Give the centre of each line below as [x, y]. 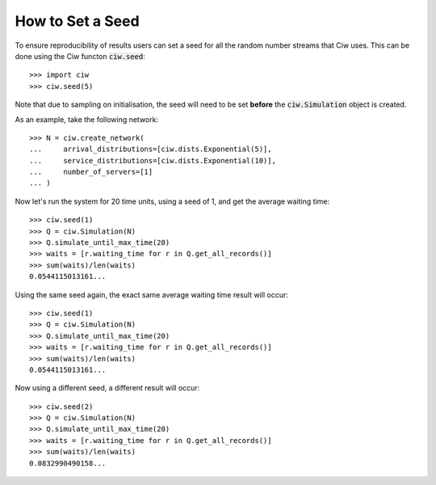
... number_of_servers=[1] [91, 172]
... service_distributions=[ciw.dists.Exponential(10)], [153, 160]
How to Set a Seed [78, 21]
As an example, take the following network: [87, 119]
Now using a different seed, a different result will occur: [107, 388]
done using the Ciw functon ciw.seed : [80, 56]
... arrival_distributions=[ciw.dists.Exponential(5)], [151, 149]
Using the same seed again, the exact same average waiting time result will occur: [151, 294]
